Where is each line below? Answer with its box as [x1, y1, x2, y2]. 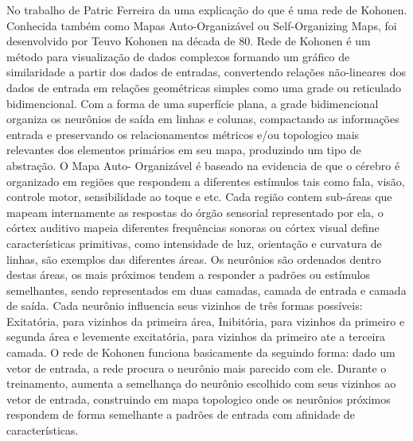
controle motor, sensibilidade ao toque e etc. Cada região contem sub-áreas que [6, 188, 392, 205]
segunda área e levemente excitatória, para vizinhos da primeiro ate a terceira [6, 328, 385, 345]
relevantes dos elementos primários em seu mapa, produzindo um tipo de [6, 141, 361, 158]
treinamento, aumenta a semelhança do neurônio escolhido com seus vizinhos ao [6, 375, 396, 392]
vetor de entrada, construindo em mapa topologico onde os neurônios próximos [6, 390, 391, 407]
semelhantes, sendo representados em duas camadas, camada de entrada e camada [6, 281, 407, 298]
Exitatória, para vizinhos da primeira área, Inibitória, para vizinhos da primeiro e [6, 312, 405, 329]
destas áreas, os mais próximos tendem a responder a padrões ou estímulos [6, 266, 371, 283]
